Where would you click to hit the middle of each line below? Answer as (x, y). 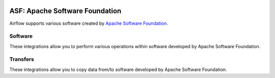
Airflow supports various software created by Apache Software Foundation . (89, 23)
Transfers (22, 59)
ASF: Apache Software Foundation (65, 11)
